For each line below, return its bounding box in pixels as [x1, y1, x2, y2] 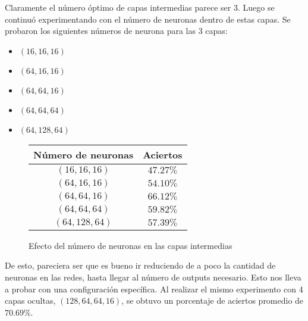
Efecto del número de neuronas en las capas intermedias [29, 239, 232, 251]
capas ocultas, [5, 294, 56, 307]
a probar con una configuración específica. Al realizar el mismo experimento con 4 [5, 282, 303, 295]
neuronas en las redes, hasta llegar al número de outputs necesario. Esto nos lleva [5, 270, 301, 283]
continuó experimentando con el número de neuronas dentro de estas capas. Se [5, 13, 291, 25]
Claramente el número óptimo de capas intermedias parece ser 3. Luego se [5, 1, 275, 13]
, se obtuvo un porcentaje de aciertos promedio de [121, 294, 304, 307]
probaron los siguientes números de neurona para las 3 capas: [5, 24, 228, 37]
